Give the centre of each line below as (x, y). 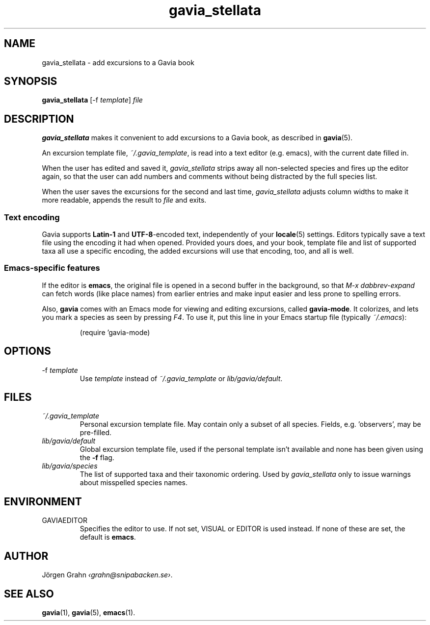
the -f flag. (97, 458)
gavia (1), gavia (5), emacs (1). (89, 612)
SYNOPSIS (31, 81)
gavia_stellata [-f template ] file (92, 100)
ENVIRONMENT (43, 501)
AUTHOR (26, 556)
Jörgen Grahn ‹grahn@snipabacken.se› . (107, 575)
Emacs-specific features (52, 268)
